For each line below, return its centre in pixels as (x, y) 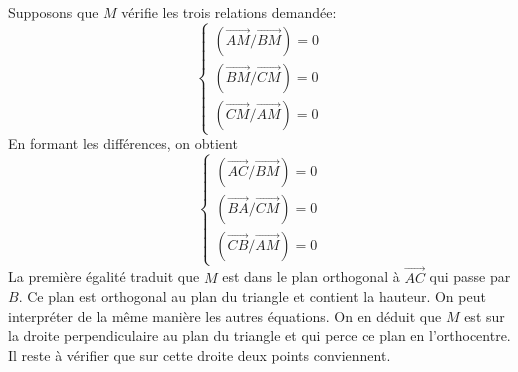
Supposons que (53, 12)
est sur (484, 315)
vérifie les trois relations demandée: (229, 12)
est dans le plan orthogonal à (311, 276)
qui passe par (470, 276)
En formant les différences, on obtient (123, 143)
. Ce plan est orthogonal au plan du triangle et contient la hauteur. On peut (252, 296)
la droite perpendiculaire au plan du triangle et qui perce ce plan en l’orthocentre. (259, 335)
